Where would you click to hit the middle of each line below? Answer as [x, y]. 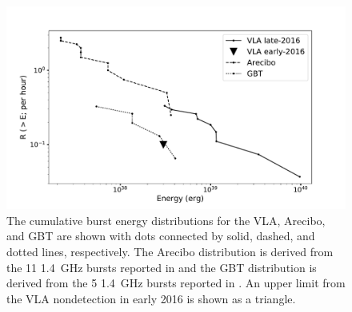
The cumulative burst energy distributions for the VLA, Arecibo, [166, 220]
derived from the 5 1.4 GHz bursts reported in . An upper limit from [176, 283]
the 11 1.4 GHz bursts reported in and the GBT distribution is [162, 267]
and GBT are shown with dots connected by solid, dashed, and [161, 236]
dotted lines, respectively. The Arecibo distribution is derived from [170, 252]
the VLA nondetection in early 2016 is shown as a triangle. [151, 298]
